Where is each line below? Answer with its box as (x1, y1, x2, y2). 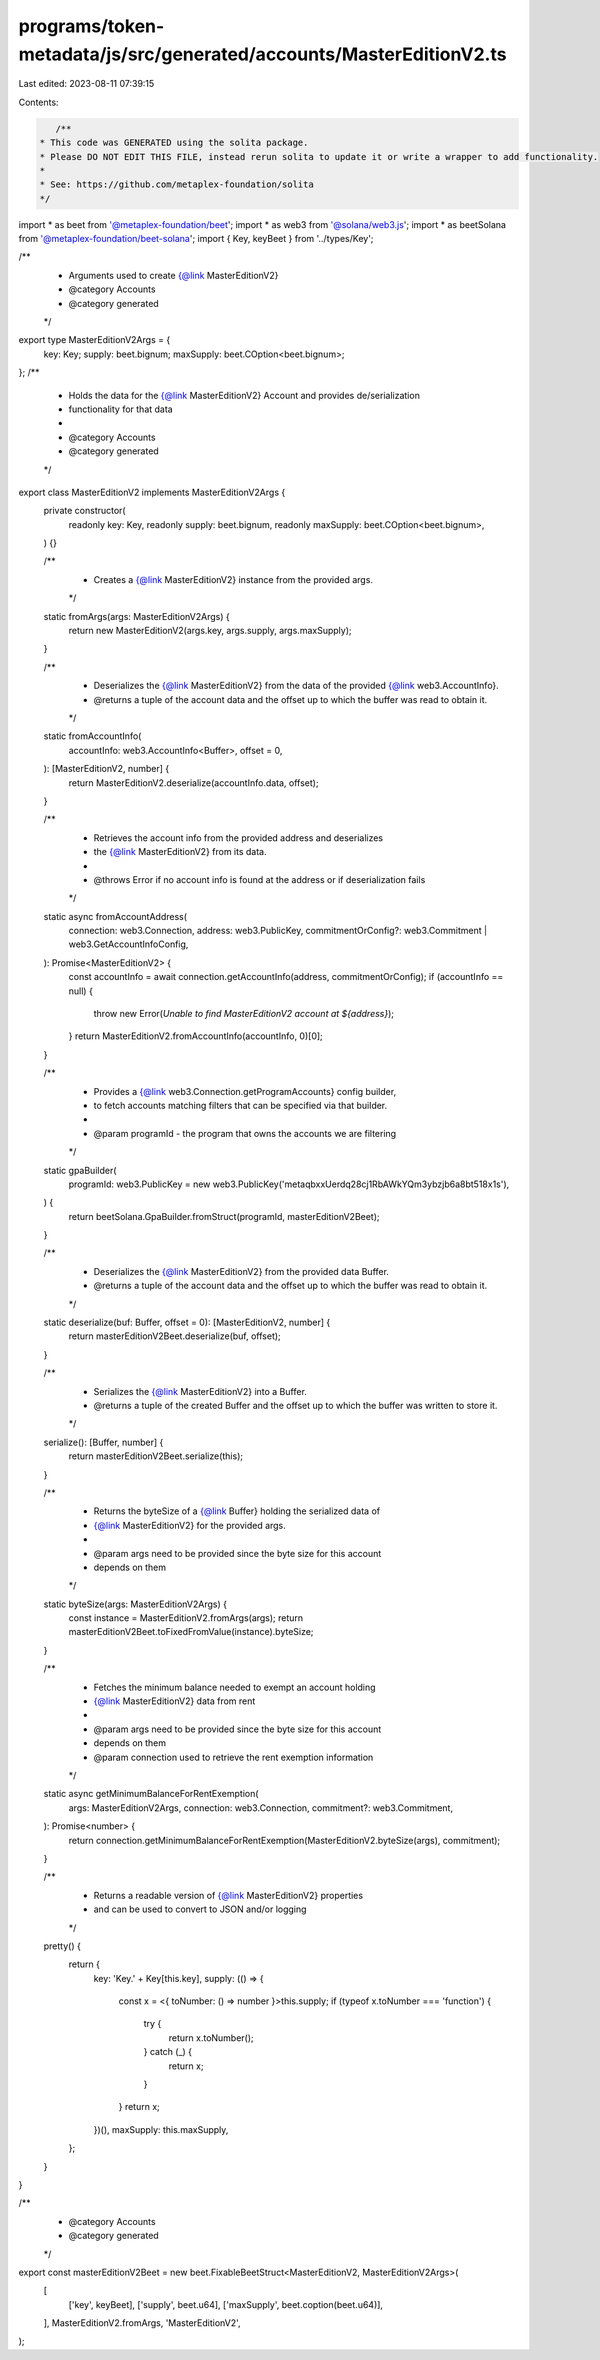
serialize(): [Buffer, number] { (43, 1436, 164, 1448)
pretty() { (43, 1940, 82, 1952)
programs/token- (18, 15, 165, 37)
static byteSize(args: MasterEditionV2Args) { (43, 1598, 227, 1610)
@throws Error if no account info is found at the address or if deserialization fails (93, 873, 426, 885)
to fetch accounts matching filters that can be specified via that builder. (93, 1099, 388, 1111)
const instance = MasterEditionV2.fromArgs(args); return (68, 1612, 304, 1624)
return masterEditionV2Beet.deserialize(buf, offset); (68, 1330, 282, 1342)
